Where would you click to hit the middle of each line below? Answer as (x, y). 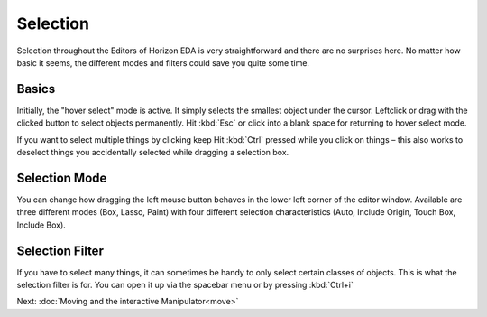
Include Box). (41, 225)
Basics (36, 89)
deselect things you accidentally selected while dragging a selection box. (153, 153)
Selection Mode (62, 177)
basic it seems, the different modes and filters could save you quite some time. (163, 62)
